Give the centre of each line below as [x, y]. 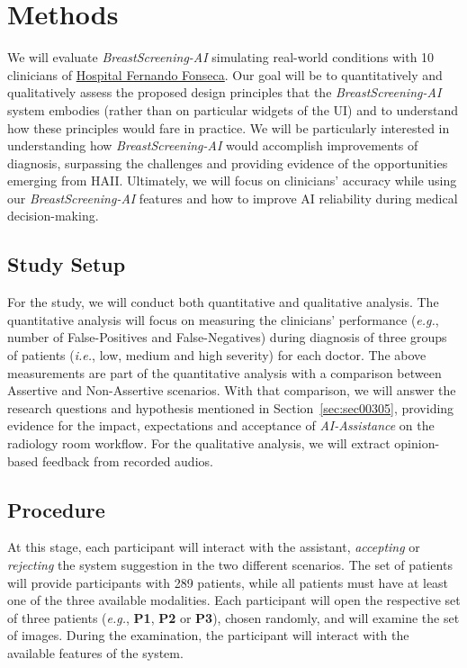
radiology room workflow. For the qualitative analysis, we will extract [199, 443]
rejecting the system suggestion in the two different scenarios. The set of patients [230, 564]
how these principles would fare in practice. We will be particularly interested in [229, 127]
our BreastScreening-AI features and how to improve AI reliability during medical [233, 198]
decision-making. [53, 216]
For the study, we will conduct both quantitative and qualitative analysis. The [223, 302]
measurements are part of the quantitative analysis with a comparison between [225, 372]
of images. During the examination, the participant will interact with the [208, 635]
